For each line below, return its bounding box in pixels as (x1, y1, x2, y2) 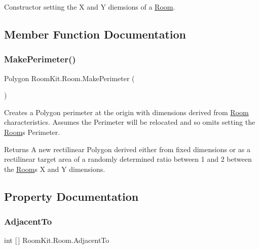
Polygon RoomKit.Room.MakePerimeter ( (4, 73, 135, 83)
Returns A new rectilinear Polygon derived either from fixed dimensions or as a (4, 144, 250, 154)
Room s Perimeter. (4, 126, 60, 137)
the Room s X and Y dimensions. (4, 163, 105, 174)
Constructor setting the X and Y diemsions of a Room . (4, 2, 175, 12)
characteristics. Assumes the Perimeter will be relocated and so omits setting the (4, 117, 255, 127)
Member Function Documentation (4, 26, 187, 42)
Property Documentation (4, 188, 139, 204)
